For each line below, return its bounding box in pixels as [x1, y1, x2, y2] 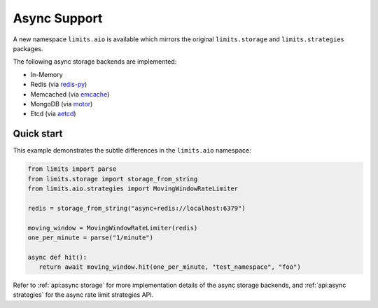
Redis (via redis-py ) [30, 80, 87, 89]
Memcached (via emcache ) [30, 90, 110, 98]
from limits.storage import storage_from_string [27, 175, 198, 183]
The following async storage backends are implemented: [13, 57, 177, 66]
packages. [13, 44, 43, 52]
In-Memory [30, 70, 63, 78]
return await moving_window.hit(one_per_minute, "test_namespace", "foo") [38, 263, 301, 271]
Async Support [13, 10, 103, 26]
